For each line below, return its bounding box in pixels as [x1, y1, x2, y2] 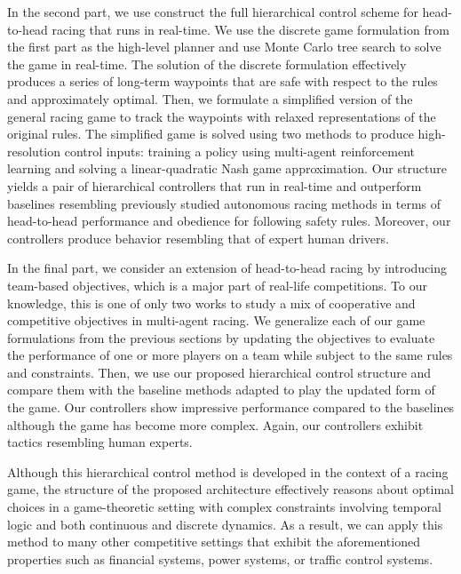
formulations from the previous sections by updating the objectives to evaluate [7, 328, 435, 347]
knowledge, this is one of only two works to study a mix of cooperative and [7, 293, 416, 312]
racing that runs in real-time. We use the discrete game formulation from [52, 20, 449, 38]
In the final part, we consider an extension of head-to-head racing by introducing [7, 259, 448, 277]
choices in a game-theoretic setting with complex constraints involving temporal [7, 498, 441, 516]
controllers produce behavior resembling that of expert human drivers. [7, 228, 389, 247]
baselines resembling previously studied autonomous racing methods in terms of [7, 194, 441, 212]
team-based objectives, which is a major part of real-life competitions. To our [7, 275, 427, 294]
